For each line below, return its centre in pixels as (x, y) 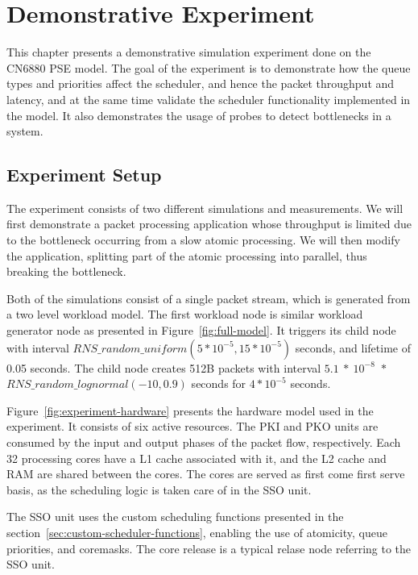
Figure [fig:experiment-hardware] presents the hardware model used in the (190, 410)
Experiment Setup (84, 175)
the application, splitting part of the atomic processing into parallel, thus (187, 255)
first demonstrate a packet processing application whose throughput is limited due (209, 224)
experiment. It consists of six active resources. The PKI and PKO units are (192, 426)
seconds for (219, 383)
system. (25, 131)
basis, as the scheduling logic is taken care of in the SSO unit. (159, 489)
